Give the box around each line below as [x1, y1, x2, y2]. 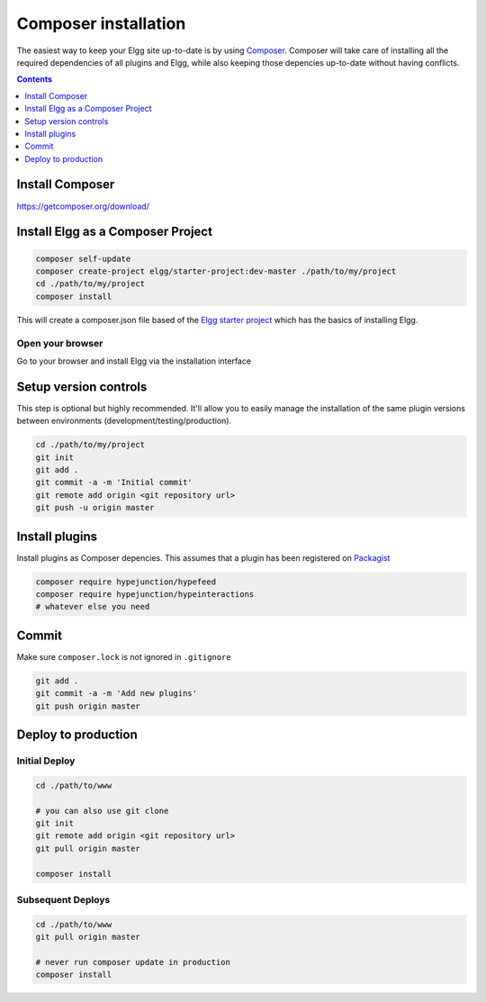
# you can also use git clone [35, 806, 169, 816]
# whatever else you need [35, 601, 150, 612]
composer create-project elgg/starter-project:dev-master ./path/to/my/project [35, 266, 397, 276]
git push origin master [35, 700, 141, 711]
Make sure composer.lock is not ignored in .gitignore [16, 651, 231, 662]
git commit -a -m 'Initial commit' [35, 477, 193, 488]
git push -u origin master [35, 502, 155, 513]
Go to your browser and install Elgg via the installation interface [16, 356, 252, 366]
